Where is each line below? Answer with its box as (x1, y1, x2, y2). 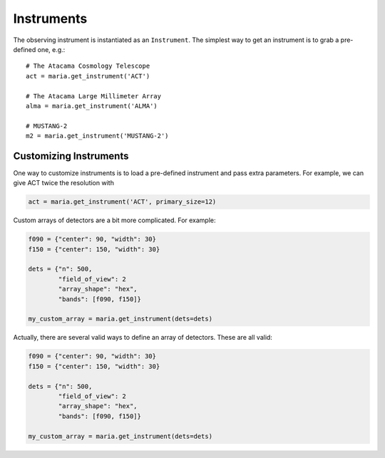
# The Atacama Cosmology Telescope (26, 62, 150, 71)
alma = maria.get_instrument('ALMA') (26, 102, 158, 110)
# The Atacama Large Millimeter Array (26, 92, 162, 100)
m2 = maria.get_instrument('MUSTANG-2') (26, 132, 169, 140)
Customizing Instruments (13, 150, 129, 162)
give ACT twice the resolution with (13, 179, 114, 187)
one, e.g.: (37, 45, 66, 53)
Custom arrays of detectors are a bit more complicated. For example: (13, 216, 217, 224)
